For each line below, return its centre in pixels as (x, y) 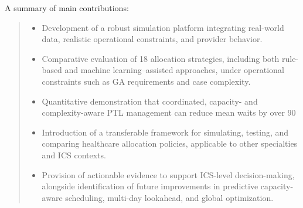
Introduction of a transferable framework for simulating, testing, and (165, 132)
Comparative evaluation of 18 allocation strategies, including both (161, 58)
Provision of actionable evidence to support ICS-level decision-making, (168, 174)
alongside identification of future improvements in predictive (150, 186)
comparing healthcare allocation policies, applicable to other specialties (170, 143)
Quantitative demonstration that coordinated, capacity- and (150, 101)
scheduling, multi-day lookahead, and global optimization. (169, 197)
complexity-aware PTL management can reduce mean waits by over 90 (169, 112)
